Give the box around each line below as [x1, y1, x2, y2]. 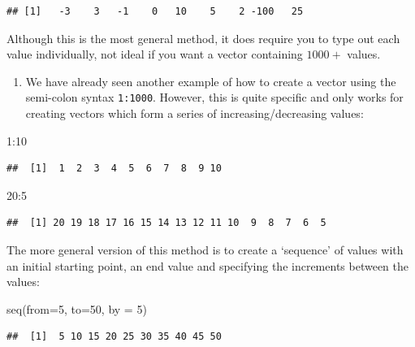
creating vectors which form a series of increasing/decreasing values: [25, 105, 364, 122]
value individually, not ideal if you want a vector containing [6, 46, 303, 63]
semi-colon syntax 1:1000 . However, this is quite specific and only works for [25, 89, 404, 106]
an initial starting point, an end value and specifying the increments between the [6, 257, 409, 274]
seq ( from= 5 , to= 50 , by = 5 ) [6, 300, 147, 317]
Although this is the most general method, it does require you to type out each [6, 29, 400, 46]
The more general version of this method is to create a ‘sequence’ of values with [6, 241, 404, 258]
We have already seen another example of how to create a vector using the [25, 72, 396, 89]
